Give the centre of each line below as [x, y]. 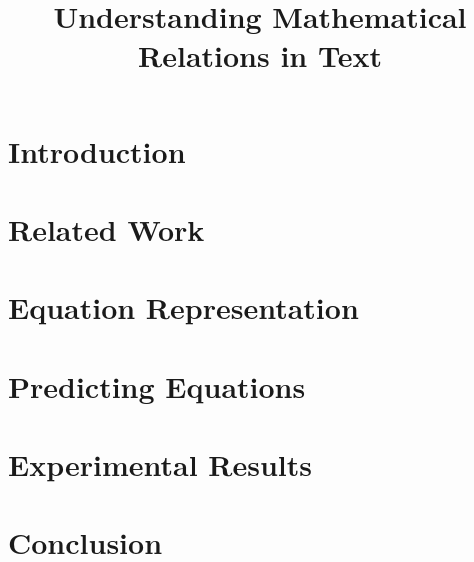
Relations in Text [260, 55]
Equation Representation [183, 307]
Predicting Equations [157, 385]
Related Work [106, 228]
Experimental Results [160, 464]
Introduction [97, 150]
